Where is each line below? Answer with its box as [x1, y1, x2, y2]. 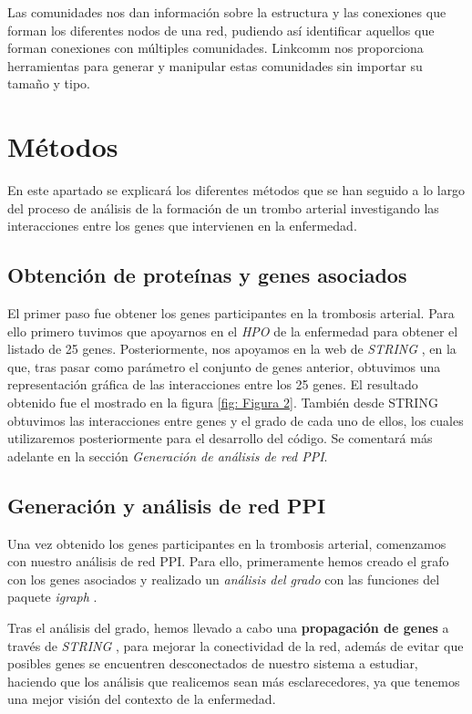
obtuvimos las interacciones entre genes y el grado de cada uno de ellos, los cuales [7, 410, 464, 429]
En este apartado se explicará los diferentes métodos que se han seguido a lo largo [7, 181, 466, 200]
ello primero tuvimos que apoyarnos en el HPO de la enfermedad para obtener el [7, 321, 458, 340]
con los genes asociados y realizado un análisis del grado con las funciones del [7, 569, 440, 588]
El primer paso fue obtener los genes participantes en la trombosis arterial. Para [7, 304, 455, 323]
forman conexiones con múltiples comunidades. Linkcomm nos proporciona [7, 38, 424, 57]
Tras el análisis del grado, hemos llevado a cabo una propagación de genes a [7, 618, 449, 636]
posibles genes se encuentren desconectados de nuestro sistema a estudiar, [7, 654, 418, 673]
